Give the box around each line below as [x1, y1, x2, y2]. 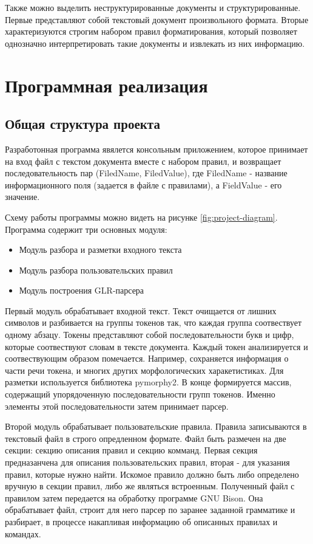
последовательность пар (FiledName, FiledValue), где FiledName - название [5, 167, 288, 179]
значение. [5, 190, 40, 203]
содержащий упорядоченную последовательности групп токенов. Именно [5, 388, 275, 401]
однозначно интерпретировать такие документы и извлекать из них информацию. [5, 36, 305, 49]
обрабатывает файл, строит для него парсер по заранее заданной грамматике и [5, 503, 295, 516]
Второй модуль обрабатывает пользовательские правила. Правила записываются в [5, 420, 307, 433]
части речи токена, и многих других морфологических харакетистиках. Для [5, 363, 284, 376]
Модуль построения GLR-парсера [19, 284, 144, 297]
